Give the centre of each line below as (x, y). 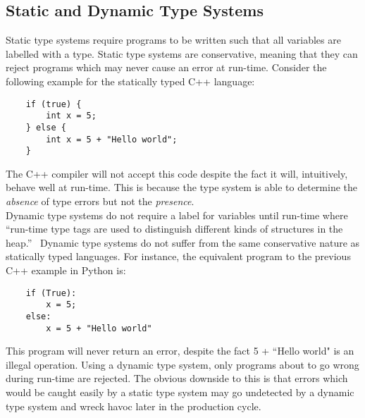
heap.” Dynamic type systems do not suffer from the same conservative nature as (183, 242)
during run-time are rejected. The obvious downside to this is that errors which (177, 378)
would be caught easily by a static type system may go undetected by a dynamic (180, 392)
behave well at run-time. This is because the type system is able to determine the (182, 187)
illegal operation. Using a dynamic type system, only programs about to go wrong (182, 364)
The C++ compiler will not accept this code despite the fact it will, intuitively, (177, 173)
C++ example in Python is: (66, 270)
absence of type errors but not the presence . (100, 201)
